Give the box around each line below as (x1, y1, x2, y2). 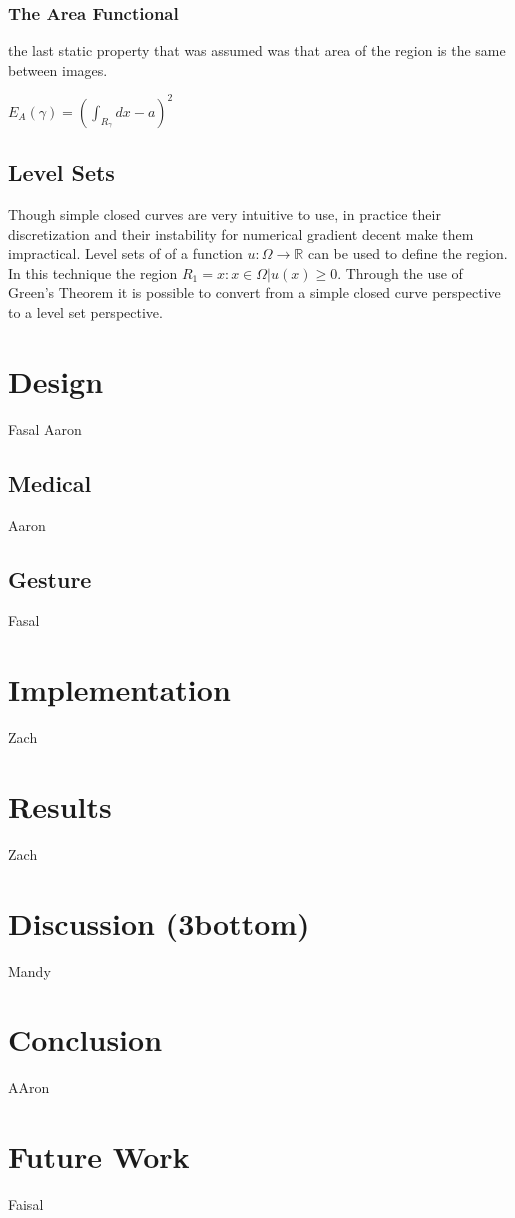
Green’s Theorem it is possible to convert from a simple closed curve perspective (8, 282, 501, 303)
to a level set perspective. (8, 302, 163, 323)
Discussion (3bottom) (8, 902, 310, 943)
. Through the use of (337, 262, 463, 283)
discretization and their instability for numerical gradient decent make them (8, 223, 474, 244)
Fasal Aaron (8, 418, 82, 439)
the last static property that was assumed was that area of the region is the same (8, 40, 506, 61)
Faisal (8, 1193, 44, 1214)
